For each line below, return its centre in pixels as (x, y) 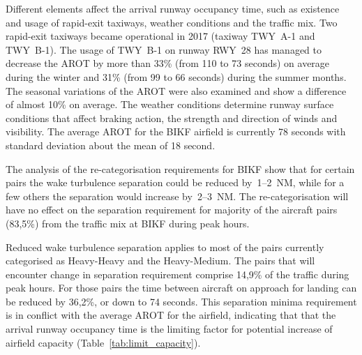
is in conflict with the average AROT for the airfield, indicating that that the (171, 315)
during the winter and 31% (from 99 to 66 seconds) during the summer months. (176, 76)
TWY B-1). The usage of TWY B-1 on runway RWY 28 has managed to (164, 49)
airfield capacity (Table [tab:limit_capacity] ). (103, 342)
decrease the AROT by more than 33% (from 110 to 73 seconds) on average (168, 63)
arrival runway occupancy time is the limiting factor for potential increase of (169, 329)
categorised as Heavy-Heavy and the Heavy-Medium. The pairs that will (160, 260)
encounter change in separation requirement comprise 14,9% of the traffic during (178, 274)
